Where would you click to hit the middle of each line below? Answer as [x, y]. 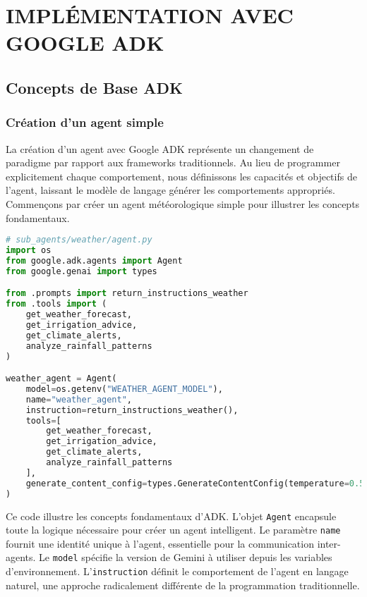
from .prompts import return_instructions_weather [127, 294]
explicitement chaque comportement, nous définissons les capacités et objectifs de [181, 176]
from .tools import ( [56, 304]
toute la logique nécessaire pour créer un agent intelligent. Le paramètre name [173, 530]
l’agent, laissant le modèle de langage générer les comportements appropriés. [170, 190]
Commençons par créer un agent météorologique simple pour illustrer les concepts [183, 203]
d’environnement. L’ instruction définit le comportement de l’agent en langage [177, 571]
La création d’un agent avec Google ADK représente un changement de [160, 148]
